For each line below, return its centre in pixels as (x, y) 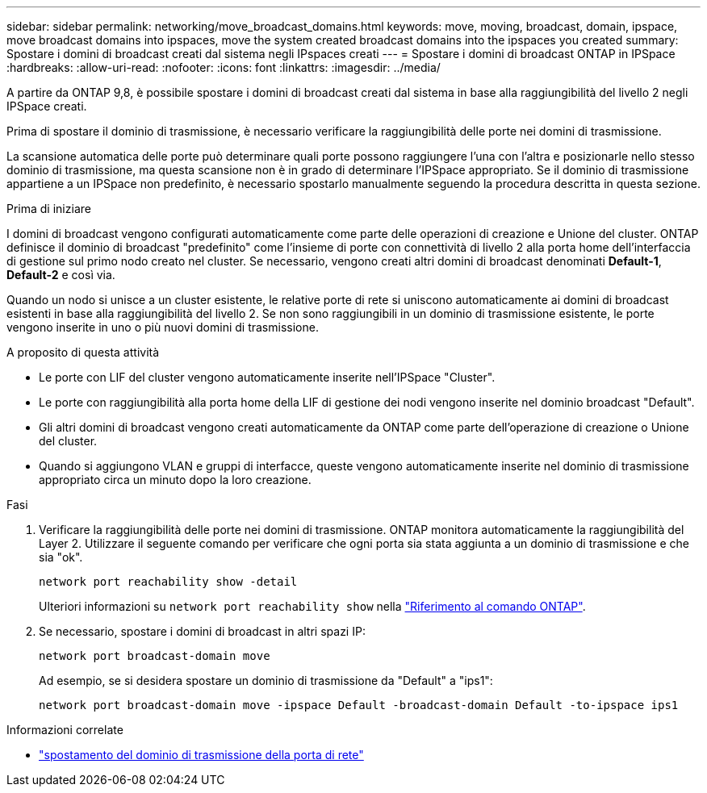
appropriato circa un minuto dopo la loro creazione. (175, 480)
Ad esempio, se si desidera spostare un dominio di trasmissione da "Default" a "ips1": (266, 680)
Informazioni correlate (65, 730)
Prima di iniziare (49, 209)
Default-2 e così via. (61, 275)
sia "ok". (61, 557)
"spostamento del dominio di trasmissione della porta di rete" (201, 755)
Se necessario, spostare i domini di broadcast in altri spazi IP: (202, 631)
